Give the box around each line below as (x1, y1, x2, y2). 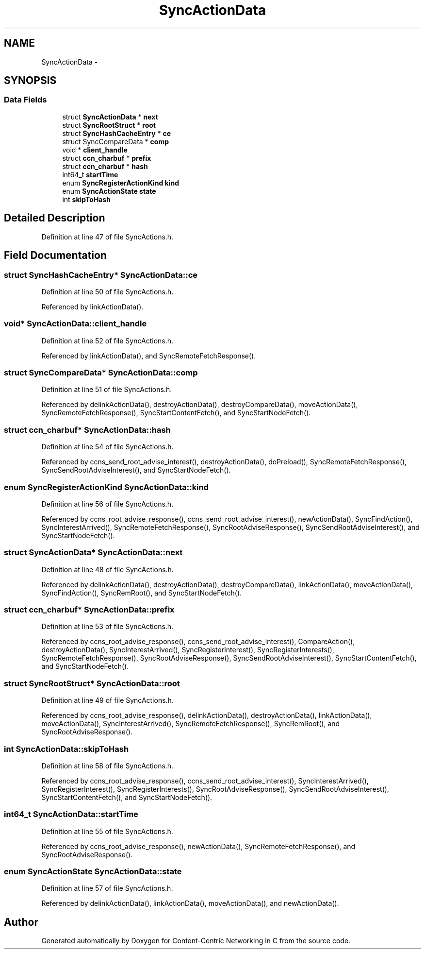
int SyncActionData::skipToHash (4, 744, 129, 754)
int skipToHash (62, 195, 111, 204)
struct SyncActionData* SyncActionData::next (4, 547, 183, 558)
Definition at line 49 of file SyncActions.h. (41, 696, 174, 705)
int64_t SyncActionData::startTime (4, 809, 138, 819)
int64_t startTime (62, 170, 118, 179)
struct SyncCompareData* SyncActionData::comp (4, 368, 198, 377)
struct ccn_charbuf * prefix (62, 153, 151, 162)
